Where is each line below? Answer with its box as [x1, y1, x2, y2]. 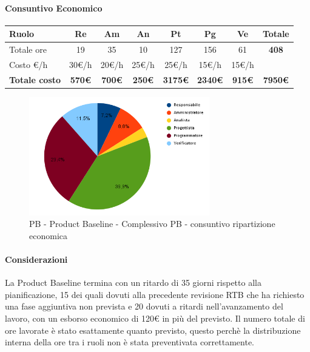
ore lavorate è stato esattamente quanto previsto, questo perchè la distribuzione [5, 323, 301, 336]
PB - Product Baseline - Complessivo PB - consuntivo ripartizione [29, 217, 275, 230]
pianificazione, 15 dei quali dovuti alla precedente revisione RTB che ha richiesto [5, 288, 305, 300]
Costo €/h [9, 58, 48, 70]
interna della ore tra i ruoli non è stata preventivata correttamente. [5, 336, 255, 348]
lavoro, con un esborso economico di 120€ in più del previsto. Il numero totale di [5, 312, 305, 325]
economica [29, 229, 67, 242]
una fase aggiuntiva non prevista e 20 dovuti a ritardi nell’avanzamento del [5, 300, 283, 313]
